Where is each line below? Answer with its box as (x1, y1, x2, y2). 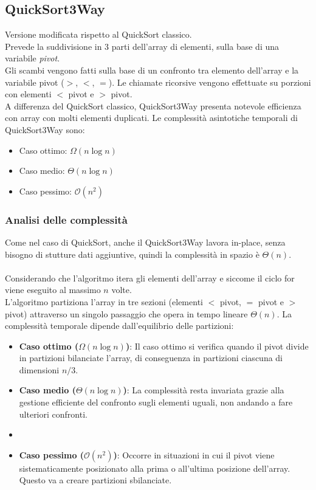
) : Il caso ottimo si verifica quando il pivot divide (125, 339, 309, 352)
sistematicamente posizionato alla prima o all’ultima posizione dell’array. (19, 461, 290, 474)
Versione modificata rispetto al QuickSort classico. (5, 28, 192, 41)
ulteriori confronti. (19, 407, 88, 420)
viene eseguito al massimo (5, 283, 101, 296)
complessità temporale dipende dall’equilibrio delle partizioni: (5, 319, 234, 332)
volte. (111, 283, 132, 296)
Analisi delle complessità (5, 212, 128, 227)
